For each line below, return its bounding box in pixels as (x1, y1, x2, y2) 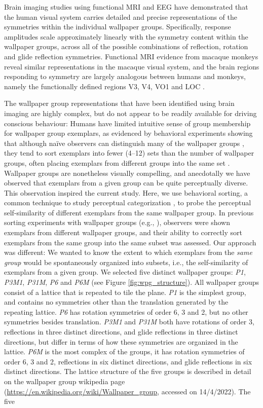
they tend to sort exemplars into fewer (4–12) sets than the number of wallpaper (4, 147, 254, 158)
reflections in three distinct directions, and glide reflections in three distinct (4, 326, 238, 337)
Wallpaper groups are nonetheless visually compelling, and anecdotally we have (4, 167, 250, 178)
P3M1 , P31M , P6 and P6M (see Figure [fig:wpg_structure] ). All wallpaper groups (4, 277, 259, 287)
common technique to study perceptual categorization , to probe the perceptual (4, 197, 251, 208)
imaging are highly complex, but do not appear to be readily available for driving (4, 107, 257, 118)
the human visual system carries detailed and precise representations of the (4, 11, 237, 22)
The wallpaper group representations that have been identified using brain (4, 98, 235, 108)
